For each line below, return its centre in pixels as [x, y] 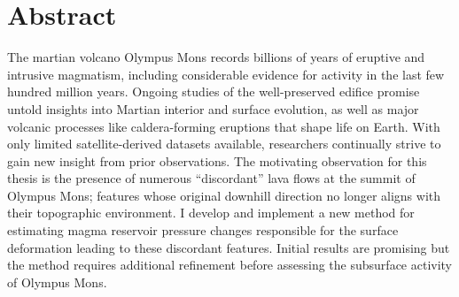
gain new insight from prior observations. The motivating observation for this [217, 160]
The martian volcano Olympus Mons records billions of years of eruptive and [216, 57]
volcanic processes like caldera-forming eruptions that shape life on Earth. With [224, 126]
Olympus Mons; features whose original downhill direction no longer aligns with [224, 195]
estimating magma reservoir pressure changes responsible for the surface [203, 230]
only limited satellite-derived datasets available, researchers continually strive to [224, 144]
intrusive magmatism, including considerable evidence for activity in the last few [226, 74]
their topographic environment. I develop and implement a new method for [211, 213]
